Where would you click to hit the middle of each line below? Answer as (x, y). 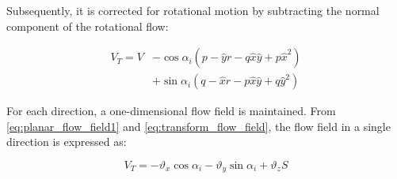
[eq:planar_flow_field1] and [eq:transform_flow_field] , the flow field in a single (198, 126)
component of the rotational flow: (88, 26)
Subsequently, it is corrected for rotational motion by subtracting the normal (193, 10)
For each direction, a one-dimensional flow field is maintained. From (171, 111)
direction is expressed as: (67, 142)
